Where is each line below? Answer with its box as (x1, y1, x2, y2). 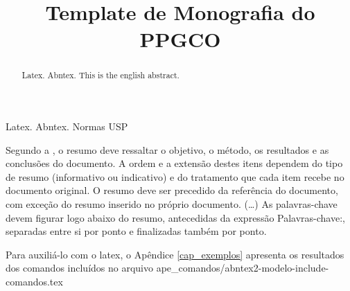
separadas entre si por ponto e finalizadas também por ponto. (6, 224, 267, 238)
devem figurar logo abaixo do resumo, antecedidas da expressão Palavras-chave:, (6, 210, 345, 224)
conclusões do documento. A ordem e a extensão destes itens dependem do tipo (6, 156, 343, 170)
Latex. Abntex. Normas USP (6, 119, 128, 134)
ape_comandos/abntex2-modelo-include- (156, 261, 329, 275)
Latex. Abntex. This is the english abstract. (21, 69, 180, 81)
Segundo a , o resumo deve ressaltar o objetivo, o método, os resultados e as (6, 142, 329, 157)
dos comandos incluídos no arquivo (6, 261, 154, 275)
